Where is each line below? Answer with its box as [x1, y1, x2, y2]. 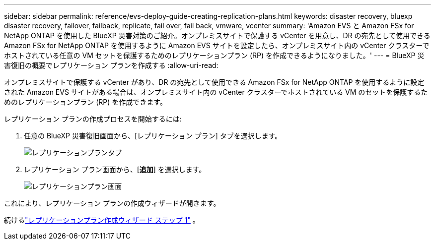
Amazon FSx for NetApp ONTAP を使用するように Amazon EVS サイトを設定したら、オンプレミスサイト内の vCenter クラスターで [4, 41, 430, 50]
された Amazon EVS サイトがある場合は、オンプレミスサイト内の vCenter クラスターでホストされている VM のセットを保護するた [4, 88, 428, 96]
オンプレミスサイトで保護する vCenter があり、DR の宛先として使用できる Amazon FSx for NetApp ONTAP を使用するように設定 [4, 78, 425, 86]
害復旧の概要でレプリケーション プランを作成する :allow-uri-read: [4, 61, 218, 69]
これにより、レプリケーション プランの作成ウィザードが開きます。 [4, 199, 220, 207]
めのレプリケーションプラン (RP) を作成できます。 [4, 98, 167, 106]
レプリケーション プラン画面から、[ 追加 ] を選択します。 [24, 165, 206, 174]
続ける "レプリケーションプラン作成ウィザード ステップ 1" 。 [4, 216, 200, 224]
